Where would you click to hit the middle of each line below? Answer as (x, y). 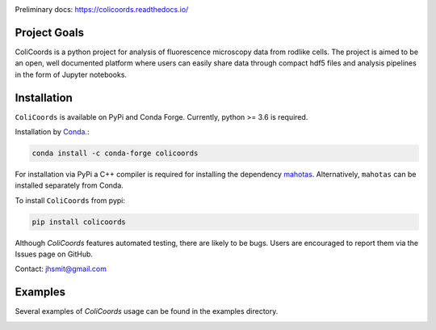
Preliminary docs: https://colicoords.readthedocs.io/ (102, 9)
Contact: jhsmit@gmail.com (61, 269)
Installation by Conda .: (52, 131)
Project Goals (50, 32)
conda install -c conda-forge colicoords (115, 153)
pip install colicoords (79, 222)
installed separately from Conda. (69, 185)
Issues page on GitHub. (54, 254)
